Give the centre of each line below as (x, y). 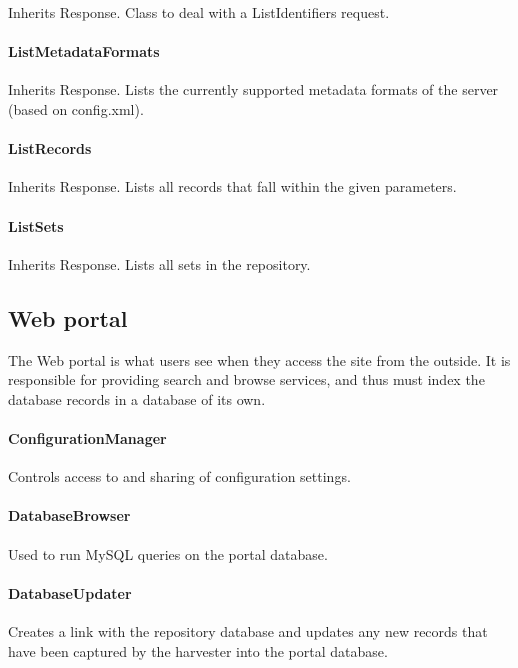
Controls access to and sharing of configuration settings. (179, 476)
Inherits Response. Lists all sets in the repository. (159, 263)
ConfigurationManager (87, 437)
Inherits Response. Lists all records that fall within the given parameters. (232, 186)
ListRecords (50, 148)
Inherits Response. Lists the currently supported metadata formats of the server (253, 89)
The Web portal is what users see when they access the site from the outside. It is (259, 359)
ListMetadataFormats (84, 51)
